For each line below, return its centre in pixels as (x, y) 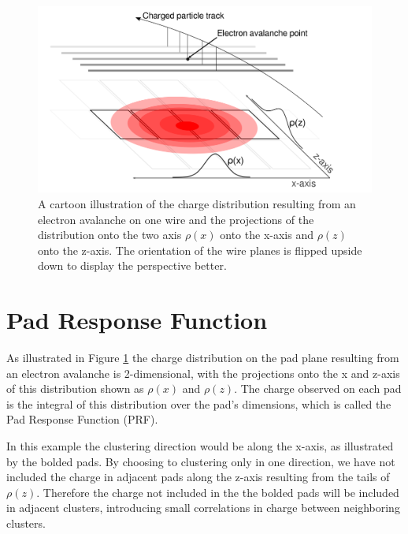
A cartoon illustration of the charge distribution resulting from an (197, 204)
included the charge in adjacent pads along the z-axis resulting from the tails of (198, 477)
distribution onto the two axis (110, 235)
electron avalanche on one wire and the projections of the (176, 219)
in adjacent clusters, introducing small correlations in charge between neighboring (203, 508)
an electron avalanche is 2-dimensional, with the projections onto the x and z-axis (203, 373)
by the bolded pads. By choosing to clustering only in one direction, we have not (201, 461)
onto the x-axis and (267, 235)
